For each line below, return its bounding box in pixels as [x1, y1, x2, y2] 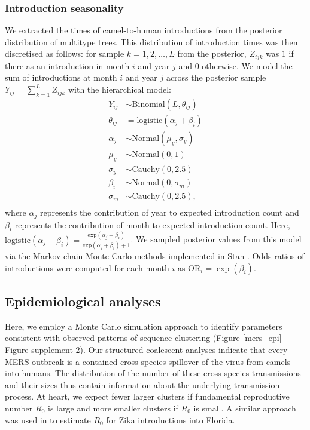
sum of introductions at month [5, 71, 117, 84]
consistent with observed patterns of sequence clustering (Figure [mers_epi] [5, 331, 282, 344]
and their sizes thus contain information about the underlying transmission [5, 378, 280, 391]
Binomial [132, 100, 165, 109]
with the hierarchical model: [68, 83, 171, 96]
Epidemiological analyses [5, 292, 161, 310]
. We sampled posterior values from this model [130, 233, 302, 245]
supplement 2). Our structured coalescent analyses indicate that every [31, 343, 288, 355]
